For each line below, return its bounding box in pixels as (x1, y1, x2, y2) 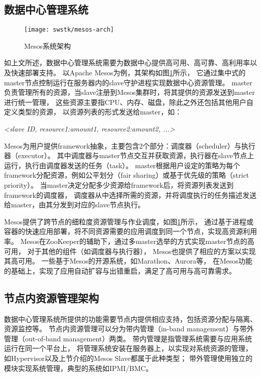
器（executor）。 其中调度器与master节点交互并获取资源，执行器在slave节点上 (4, 150, 254, 161)
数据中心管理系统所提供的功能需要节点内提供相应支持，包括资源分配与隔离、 (4, 313, 257, 324)
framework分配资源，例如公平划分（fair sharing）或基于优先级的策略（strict (4, 170, 249, 180)
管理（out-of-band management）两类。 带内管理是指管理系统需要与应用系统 (4, 333, 252, 343)
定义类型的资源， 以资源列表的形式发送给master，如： (4, 106, 182, 117)
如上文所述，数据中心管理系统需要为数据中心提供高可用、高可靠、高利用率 (4, 57, 250, 68)
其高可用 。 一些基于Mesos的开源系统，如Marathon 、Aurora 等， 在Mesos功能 (4, 256, 252, 266)
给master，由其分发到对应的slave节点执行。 (4, 199, 145, 210)
